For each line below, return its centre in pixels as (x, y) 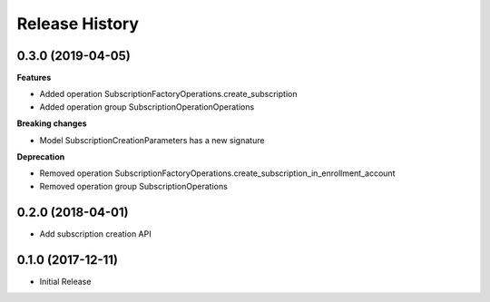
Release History (78, 24)
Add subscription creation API (95, 234)
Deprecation (41, 157)
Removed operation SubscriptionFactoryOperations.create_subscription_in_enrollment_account (217, 173)
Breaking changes (52, 123)
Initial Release (65, 281)
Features (34, 78)
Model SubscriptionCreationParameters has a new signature (152, 140)
